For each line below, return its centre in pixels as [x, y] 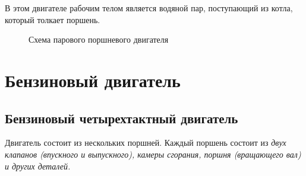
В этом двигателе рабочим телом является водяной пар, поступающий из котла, [149, 8]
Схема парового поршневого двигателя [99, 39]
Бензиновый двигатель [93, 80]
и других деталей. [38, 166]
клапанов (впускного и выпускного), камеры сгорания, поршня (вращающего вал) [153, 154]
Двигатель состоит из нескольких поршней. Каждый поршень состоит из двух [146, 143]
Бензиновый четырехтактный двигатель [122, 118]
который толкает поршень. [53, 19]
